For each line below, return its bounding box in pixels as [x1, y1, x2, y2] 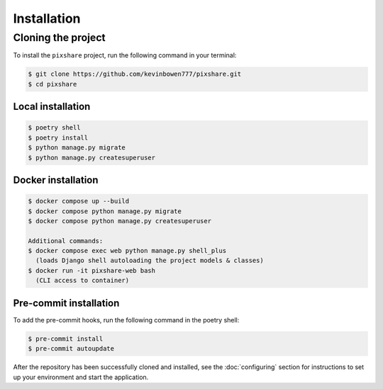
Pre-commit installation [13, 297, 120, 309]
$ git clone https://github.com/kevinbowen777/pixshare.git [28, 70, 242, 78]
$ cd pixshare [28, 80, 77, 88]
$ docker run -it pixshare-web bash [28, 266, 156, 274]
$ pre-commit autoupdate [28, 344, 115, 353]
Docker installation [13, 174, 99, 186]
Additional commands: [28, 237, 104, 244]
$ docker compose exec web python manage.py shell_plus [28, 247, 227, 255]
